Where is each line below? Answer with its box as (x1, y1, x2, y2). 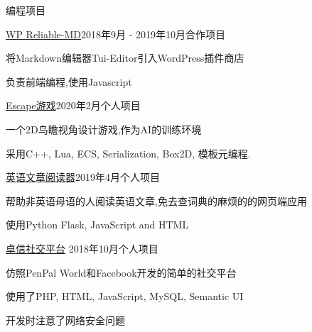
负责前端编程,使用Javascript (6, 74, 132, 89)
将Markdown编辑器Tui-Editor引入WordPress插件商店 (6, 50, 244, 65)
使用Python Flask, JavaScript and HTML (6, 217, 189, 232)
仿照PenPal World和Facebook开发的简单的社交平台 (6, 265, 237, 280)
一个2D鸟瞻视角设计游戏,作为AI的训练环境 (6, 121, 202, 136)
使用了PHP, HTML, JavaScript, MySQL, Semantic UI (6, 289, 244, 304)
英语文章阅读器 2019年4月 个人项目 (6, 170, 160, 184)
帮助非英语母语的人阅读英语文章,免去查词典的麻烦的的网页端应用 (6, 193, 307, 208)
